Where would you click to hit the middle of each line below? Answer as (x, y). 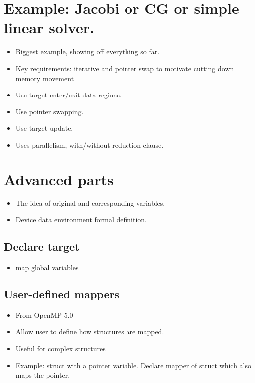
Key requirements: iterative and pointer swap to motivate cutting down (125, 68)
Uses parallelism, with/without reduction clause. (90, 144)
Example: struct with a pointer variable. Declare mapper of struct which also (133, 365)
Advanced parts (59, 179)
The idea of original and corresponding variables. (90, 203)
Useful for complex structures (61, 348)
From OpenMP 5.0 (44, 315)
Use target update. (44, 128)
